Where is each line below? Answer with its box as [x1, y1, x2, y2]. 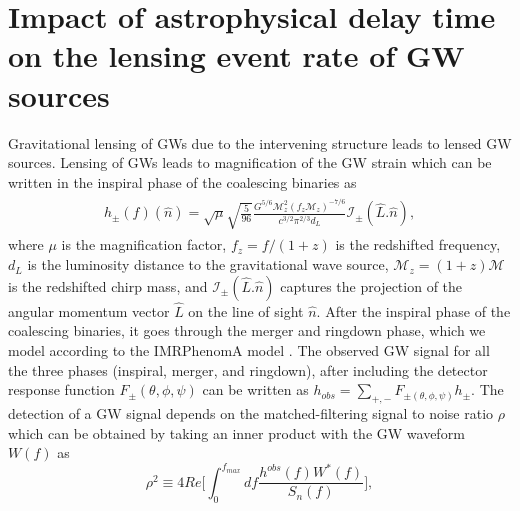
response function [8, 379, 115, 400]
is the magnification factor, [61, 234, 227, 255]
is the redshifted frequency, [335, 234, 501, 255]
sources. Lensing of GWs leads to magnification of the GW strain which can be [8, 152, 492, 173]
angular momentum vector [8, 300, 170, 321]
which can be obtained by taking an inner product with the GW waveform [8, 422, 465, 443]
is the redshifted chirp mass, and [8, 275, 208, 296]
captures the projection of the [280, 275, 463, 296]
